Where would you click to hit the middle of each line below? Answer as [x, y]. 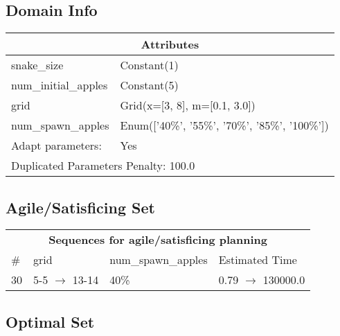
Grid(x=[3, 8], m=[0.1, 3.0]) [188, 105]
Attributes [170, 44]
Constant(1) [149, 65]
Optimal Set [50, 321]
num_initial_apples [60, 85]
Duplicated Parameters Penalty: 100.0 [103, 166]
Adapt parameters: [56, 145]
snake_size [37, 65]
